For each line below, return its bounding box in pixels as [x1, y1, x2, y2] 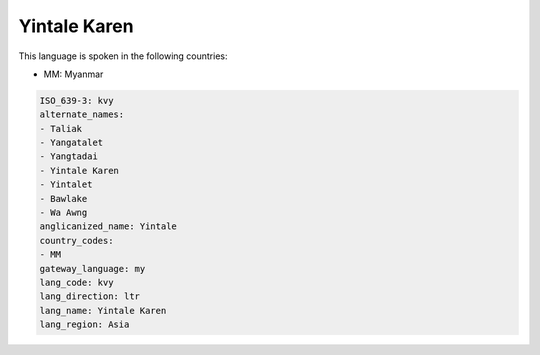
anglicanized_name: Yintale [39, 221, 177, 232]
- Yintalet [39, 179, 93, 190]
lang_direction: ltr [39, 291, 140, 302]
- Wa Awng [39, 207, 88, 219]
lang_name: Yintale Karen [39, 305, 167, 316]
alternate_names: [39, 109, 125, 120]
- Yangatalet [39, 137, 104, 149]
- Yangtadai [39, 151, 99, 162]
